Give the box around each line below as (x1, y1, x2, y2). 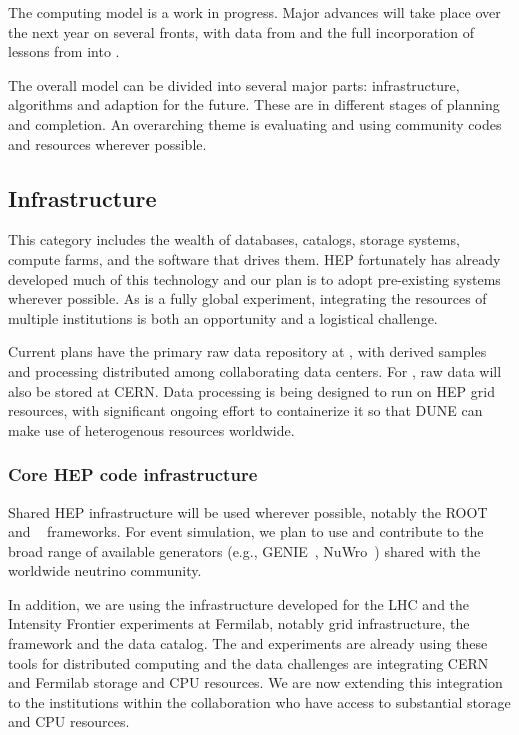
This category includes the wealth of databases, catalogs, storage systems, (8, 229, 460, 250)
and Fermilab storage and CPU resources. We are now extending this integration (8, 672, 503, 693)
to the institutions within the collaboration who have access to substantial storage (8, 691, 511, 712)
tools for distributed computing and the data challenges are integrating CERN (8, 652, 489, 673)
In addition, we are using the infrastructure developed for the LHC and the (8, 593, 470, 614)
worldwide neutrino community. (8, 560, 202, 581)
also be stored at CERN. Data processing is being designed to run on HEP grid (8, 380, 495, 401)
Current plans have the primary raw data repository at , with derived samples (8, 341, 487, 362)
